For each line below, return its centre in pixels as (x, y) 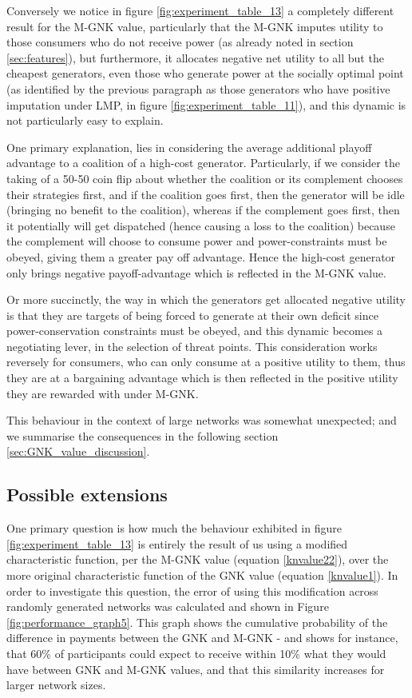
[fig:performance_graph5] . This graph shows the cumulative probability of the (197, 622)
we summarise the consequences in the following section (143, 435)
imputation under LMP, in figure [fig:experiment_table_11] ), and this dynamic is (206, 104)
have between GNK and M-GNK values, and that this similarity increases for (196, 669)
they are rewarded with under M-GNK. (103, 393)
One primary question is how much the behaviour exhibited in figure (174, 528)
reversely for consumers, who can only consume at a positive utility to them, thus (206, 362)
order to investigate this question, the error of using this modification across (192, 590)
